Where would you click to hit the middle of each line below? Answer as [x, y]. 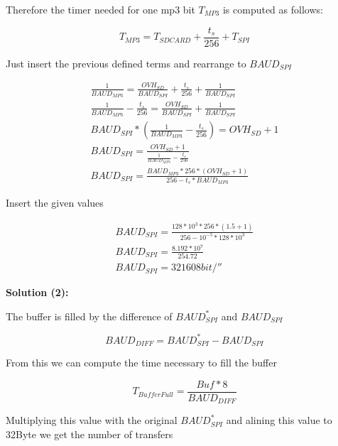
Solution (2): [37, 292]
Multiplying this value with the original [92, 420]
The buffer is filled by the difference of [89, 316]
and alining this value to [279, 420]
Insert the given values [55, 203]
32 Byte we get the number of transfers [89, 434]
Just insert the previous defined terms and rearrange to [126, 63]
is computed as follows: [273, 9]
